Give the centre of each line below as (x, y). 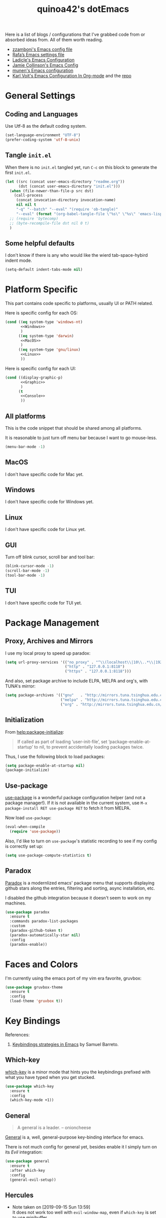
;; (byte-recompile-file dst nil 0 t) (50, 223)
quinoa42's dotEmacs (83, 9)
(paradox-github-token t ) (36, 931)
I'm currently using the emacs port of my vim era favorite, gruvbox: (73, 978)
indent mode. (19, 261)
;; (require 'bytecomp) (34, 219)
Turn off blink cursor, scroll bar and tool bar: (50, 557)
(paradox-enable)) (29, 944)
